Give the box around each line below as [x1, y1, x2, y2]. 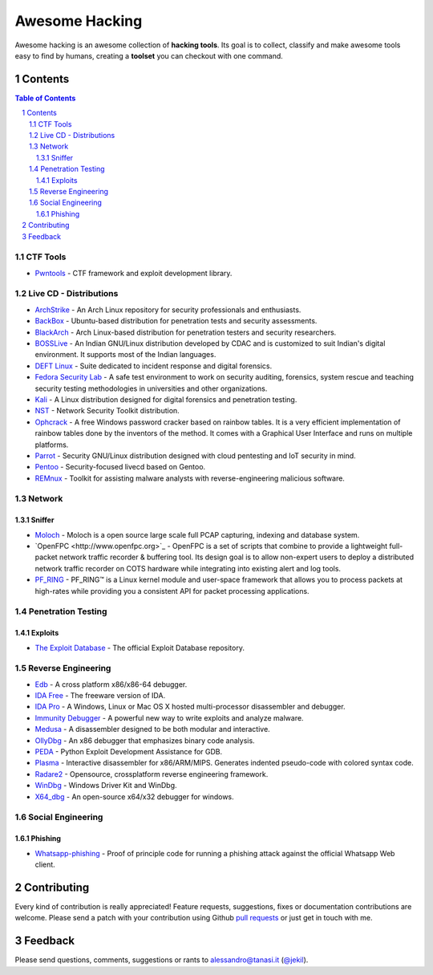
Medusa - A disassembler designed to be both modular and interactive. [34, 725, 270, 734]
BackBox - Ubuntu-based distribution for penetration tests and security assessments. [34, 316, 318, 326]
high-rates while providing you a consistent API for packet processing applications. [34, 586, 310, 595]
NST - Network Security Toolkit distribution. [34, 406, 180, 416]
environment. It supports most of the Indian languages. [34, 350, 216, 360]
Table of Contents [14, 93, 76, 103]
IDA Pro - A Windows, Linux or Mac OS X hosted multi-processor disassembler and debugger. [34, 702, 346, 712]
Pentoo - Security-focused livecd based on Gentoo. [34, 462, 206, 472]
